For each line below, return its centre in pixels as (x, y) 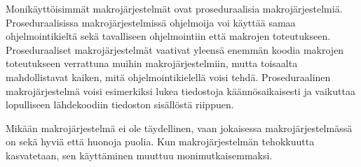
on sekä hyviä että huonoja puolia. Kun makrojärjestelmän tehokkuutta (160, 141)
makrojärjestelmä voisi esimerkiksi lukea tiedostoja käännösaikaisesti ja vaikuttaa (180, 90)
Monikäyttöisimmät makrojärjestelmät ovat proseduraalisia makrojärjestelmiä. (174, 8)
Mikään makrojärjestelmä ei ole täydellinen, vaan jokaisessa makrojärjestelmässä (179, 128)
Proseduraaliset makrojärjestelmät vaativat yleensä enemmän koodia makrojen (175, 49)
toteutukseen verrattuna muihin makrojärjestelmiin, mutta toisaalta (152, 63)
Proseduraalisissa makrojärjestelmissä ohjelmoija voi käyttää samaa (151, 22)
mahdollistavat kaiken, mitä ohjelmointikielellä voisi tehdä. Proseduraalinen (168, 77)
